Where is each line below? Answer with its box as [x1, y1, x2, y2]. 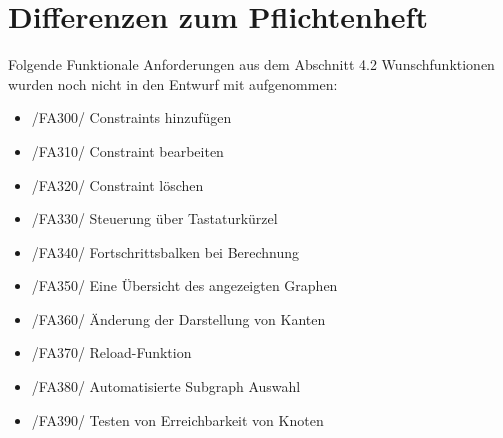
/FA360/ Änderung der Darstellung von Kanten [31, 308, 326, 329]
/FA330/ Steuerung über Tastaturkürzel [31, 208, 278, 229]
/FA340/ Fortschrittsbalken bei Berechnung [31, 241, 300, 262]
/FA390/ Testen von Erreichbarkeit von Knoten [31, 409, 324, 430]
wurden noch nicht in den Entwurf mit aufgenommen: [8, 73, 338, 94]
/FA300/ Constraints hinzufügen [31, 107, 232, 128]
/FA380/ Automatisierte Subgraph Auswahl [31, 376, 301, 397]
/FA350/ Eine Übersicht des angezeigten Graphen [31, 275, 338, 296]
